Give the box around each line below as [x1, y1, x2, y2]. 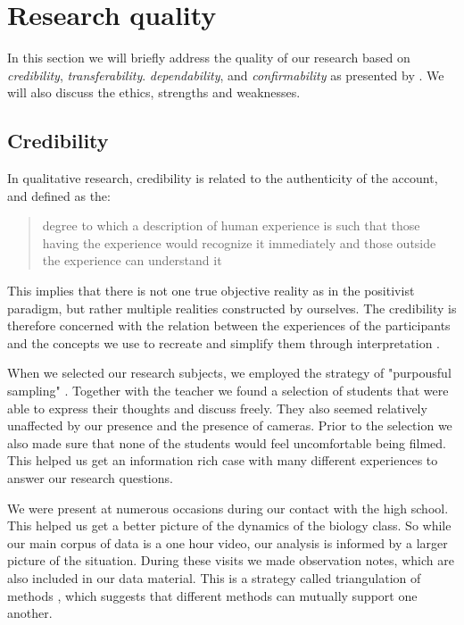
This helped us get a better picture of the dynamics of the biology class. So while [7, 516, 452, 535]
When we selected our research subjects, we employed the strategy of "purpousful [7, 363, 452, 382]
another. [7, 604, 53, 622]
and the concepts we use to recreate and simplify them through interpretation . [7, 333, 440, 352]
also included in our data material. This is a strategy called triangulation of [7, 568, 421, 587]
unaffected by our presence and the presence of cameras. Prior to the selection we [7, 416, 452, 435]
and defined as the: [7, 186, 111, 204]
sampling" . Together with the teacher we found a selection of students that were [7, 381, 449, 400]
